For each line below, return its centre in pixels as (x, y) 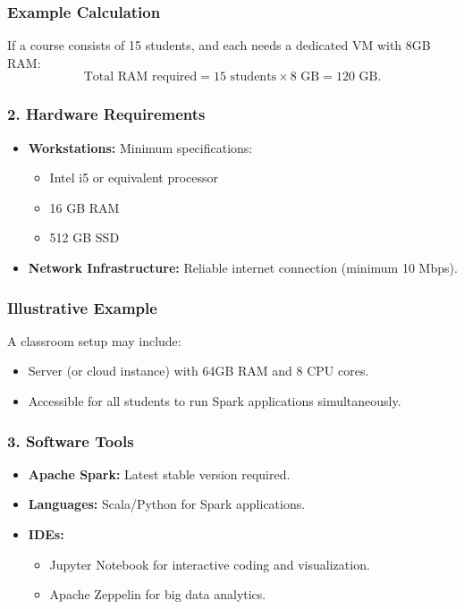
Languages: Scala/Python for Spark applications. (167, 504)
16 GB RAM (84, 207)
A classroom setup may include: (94, 340)
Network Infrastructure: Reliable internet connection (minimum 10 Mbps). (243, 267)
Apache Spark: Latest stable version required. (159, 474)
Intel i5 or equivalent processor (134, 178)
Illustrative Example (82, 307)
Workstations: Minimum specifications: (140, 147)
